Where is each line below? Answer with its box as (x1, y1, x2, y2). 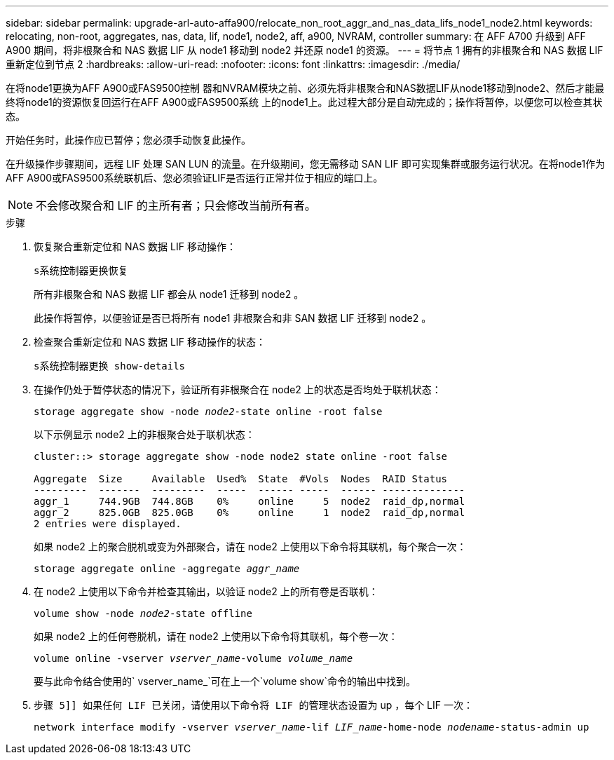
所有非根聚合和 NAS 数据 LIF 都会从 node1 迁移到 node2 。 (34, 288, 304, 300)
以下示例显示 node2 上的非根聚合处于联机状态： (34, 428, 255, 440)
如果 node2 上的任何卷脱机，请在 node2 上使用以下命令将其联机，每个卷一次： (34, 630, 398, 642)
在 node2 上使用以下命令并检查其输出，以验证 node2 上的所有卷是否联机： (34, 585, 378, 597)
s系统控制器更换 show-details (34, 360, 186, 372)
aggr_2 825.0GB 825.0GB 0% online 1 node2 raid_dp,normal (34, 507, 465, 518)
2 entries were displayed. (34, 518, 182, 529)
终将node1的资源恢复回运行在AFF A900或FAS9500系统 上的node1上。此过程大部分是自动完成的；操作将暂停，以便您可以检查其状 (6, 96, 603, 108)
